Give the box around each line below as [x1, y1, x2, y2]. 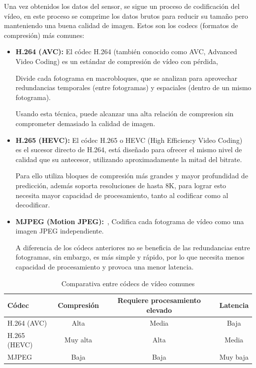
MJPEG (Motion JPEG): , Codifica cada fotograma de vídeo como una [15, 216, 244, 226]
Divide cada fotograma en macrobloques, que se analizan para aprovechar [15, 72, 237, 83]
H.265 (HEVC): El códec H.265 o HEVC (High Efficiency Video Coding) [15, 134, 243, 145]
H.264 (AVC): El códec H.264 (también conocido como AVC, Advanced [15, 46, 237, 57]
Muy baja [219, 351, 249, 362]
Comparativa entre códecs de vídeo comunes [61, 278, 195, 288]
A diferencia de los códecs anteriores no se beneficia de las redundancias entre [15, 242, 250, 252]
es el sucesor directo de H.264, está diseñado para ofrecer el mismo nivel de [15, 144, 242, 155]
